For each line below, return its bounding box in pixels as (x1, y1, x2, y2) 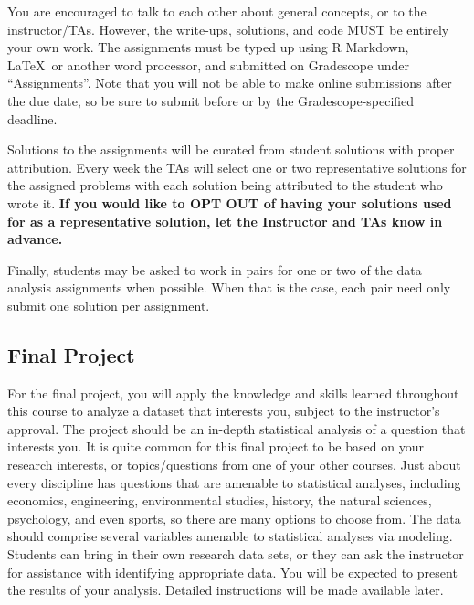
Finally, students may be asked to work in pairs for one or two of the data (7, 260, 422, 279)
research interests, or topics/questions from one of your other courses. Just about (7, 455, 461, 474)
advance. (7, 229, 63, 249)
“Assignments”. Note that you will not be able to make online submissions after (7, 73, 452, 92)
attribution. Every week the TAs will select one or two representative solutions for (7, 157, 467, 176)
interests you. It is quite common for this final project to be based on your (7, 437, 424, 456)
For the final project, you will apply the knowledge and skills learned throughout (7, 383, 459, 402)
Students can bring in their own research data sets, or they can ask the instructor (7, 545, 464, 564)
